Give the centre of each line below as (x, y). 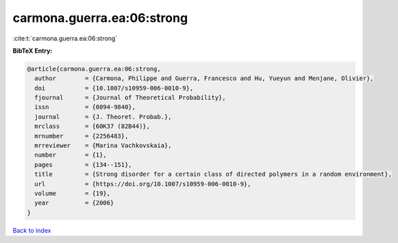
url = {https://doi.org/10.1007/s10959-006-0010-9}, (143, 184)
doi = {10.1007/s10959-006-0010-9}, (114, 88)
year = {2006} (74, 203)
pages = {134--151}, (84, 165)
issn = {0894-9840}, (85, 107)
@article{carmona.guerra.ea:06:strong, (94, 69)
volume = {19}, (73, 193)
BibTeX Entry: (33, 51)
